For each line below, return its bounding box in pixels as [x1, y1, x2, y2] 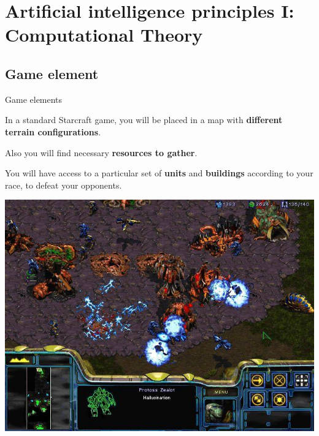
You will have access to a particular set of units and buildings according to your [5, 167, 313, 179]
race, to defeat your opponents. [5, 178, 122, 191]
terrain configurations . [5, 125, 101, 138]
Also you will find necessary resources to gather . [5, 146, 198, 159]
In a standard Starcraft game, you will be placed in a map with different [5, 113, 283, 126]
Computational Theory [5, 22, 203, 47]
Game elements [5, 92, 63, 105]
